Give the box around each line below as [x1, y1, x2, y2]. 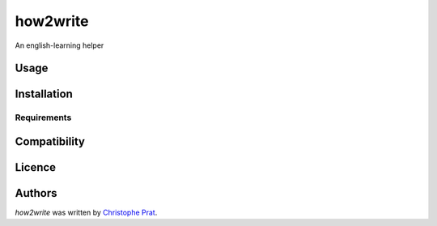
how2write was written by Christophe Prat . [15, 207, 158, 218]
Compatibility [15, 134, 85, 148]
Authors [15, 186, 57, 200]
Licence [15, 160, 57, 174]
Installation [15, 87, 73, 101]
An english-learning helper [15, 41, 104, 50]
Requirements [15, 112, 72, 123]
